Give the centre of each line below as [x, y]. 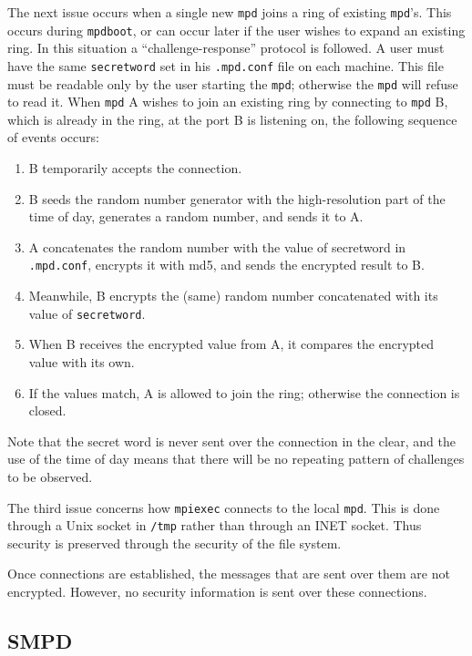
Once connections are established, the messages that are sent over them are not [229, 574]
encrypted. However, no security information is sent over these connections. [217, 591]
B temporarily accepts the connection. [135, 168]
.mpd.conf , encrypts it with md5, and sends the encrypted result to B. [226, 265]
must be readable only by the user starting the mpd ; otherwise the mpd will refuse [233, 83]
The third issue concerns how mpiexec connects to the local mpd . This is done [224, 507]
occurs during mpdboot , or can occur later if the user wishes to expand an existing [236, 30]
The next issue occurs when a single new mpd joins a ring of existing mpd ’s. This [230, 12]
